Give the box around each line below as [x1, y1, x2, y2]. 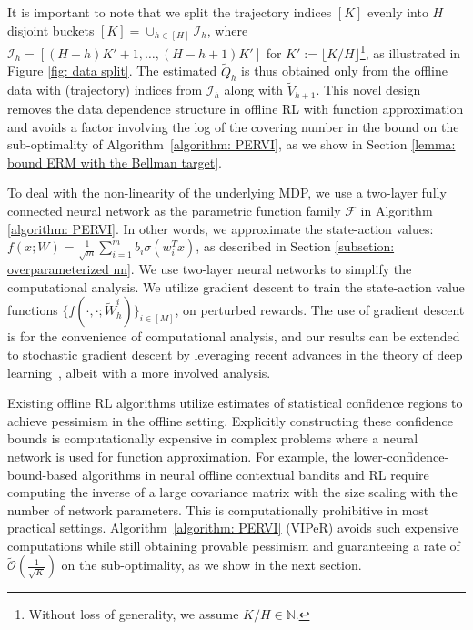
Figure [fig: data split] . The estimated [7, 61, 217, 80]
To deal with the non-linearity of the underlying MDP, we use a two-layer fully [7, 183, 447, 202]
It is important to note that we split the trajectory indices [7, 3, 332, 21]
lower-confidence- [353, 446, 449, 465]
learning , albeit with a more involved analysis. [7, 362, 271, 381]
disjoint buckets [7, 20, 95, 39]
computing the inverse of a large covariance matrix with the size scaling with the [7, 483, 458, 502]
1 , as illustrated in [359, 41, 461, 62]
